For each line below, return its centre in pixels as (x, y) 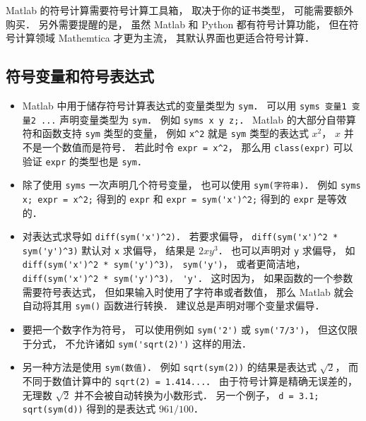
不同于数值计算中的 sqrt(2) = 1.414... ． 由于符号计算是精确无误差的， (190, 381)
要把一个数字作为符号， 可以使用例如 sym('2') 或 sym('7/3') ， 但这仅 (185, 330)
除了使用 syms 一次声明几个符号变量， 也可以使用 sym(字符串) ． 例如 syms (191, 185)
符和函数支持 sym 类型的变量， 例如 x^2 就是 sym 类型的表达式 (165, 133)
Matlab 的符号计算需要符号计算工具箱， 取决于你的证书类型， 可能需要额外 (179, 10)
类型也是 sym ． (113, 161)
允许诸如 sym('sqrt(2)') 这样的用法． (164, 343)
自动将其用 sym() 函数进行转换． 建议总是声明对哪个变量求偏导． (173, 306)
